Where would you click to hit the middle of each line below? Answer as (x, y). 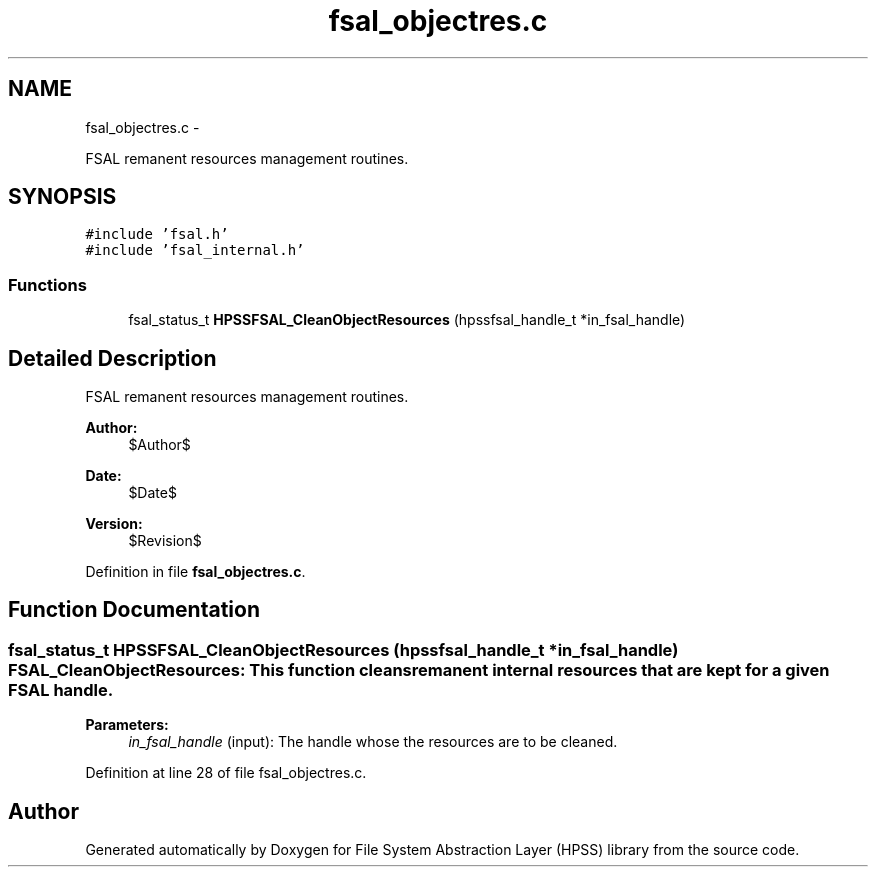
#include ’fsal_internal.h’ (195, 250)
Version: (114, 524)
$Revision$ (165, 541)
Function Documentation (134, 610)
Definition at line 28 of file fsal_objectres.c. (226, 773)
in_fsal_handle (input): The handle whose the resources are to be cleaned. (373, 742)
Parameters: (127, 725)
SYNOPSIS (62, 197)
